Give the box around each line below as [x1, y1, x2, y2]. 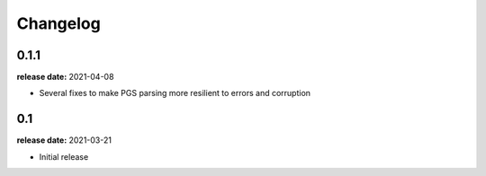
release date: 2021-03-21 [16, 135, 112, 145]
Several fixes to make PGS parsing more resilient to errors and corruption [39, 88, 310, 99]
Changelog [16, 13, 101, 33]
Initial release [39, 151, 89, 162]
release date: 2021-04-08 [16, 72, 114, 83]
